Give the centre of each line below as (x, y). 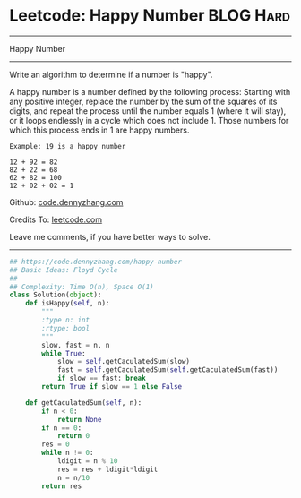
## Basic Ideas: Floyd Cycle (64, 270)
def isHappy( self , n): (68, 304)
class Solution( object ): (56, 295)
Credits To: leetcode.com (56, 219)
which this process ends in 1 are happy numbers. (99, 130)
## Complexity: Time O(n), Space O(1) (82, 287)
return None (79, 419)
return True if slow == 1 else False (112, 387)
